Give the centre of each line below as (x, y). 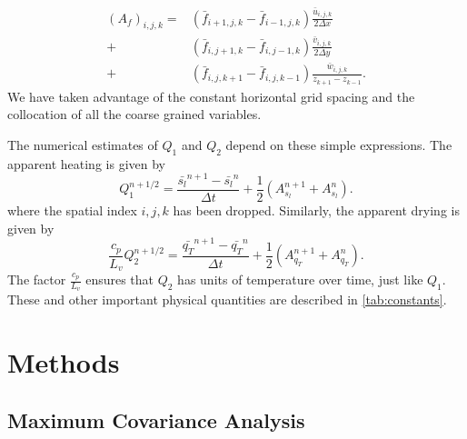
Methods (64, 362)
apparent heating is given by (86, 163)
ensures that (120, 279)
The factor (37, 279)
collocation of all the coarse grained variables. (134, 114)
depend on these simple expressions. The (339, 144)
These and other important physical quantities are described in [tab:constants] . (227, 299)
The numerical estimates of (83, 144)
